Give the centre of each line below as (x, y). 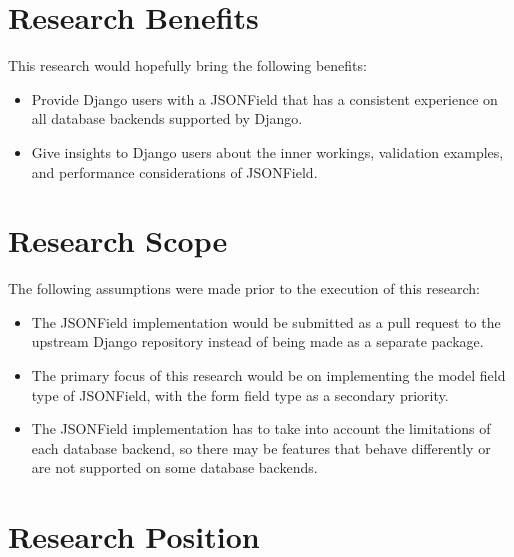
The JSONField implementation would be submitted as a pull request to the (266, 321)
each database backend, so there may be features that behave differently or (261, 447)
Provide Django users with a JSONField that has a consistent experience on (264, 98)
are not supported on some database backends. (174, 467)
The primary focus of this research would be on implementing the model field (268, 375)
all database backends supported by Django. (167, 118)
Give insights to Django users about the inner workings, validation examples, (267, 151)
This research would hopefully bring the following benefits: (187, 65)
